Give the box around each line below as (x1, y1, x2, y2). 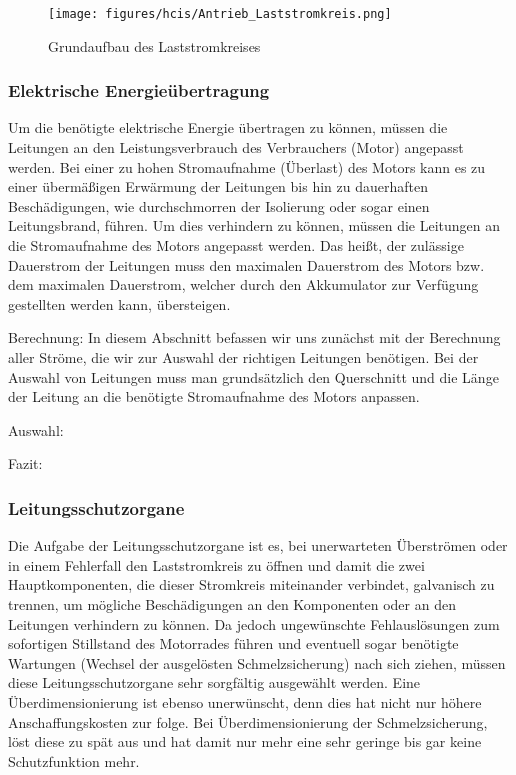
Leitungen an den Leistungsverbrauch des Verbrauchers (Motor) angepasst (8, 137, 464, 158)
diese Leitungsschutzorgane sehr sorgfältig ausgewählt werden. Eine (8, 672, 421, 693)
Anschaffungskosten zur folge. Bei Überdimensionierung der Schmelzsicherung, (8, 711, 488, 732)
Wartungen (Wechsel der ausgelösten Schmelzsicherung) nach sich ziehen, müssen (8, 652, 506, 673)
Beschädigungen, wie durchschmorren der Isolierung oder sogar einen (8, 195, 430, 216)
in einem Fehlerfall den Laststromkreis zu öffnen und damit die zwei (8, 554, 425, 575)
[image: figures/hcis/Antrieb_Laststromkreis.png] (48, 7, 392, 21)
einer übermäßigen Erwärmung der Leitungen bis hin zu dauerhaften (8, 176, 428, 197)
